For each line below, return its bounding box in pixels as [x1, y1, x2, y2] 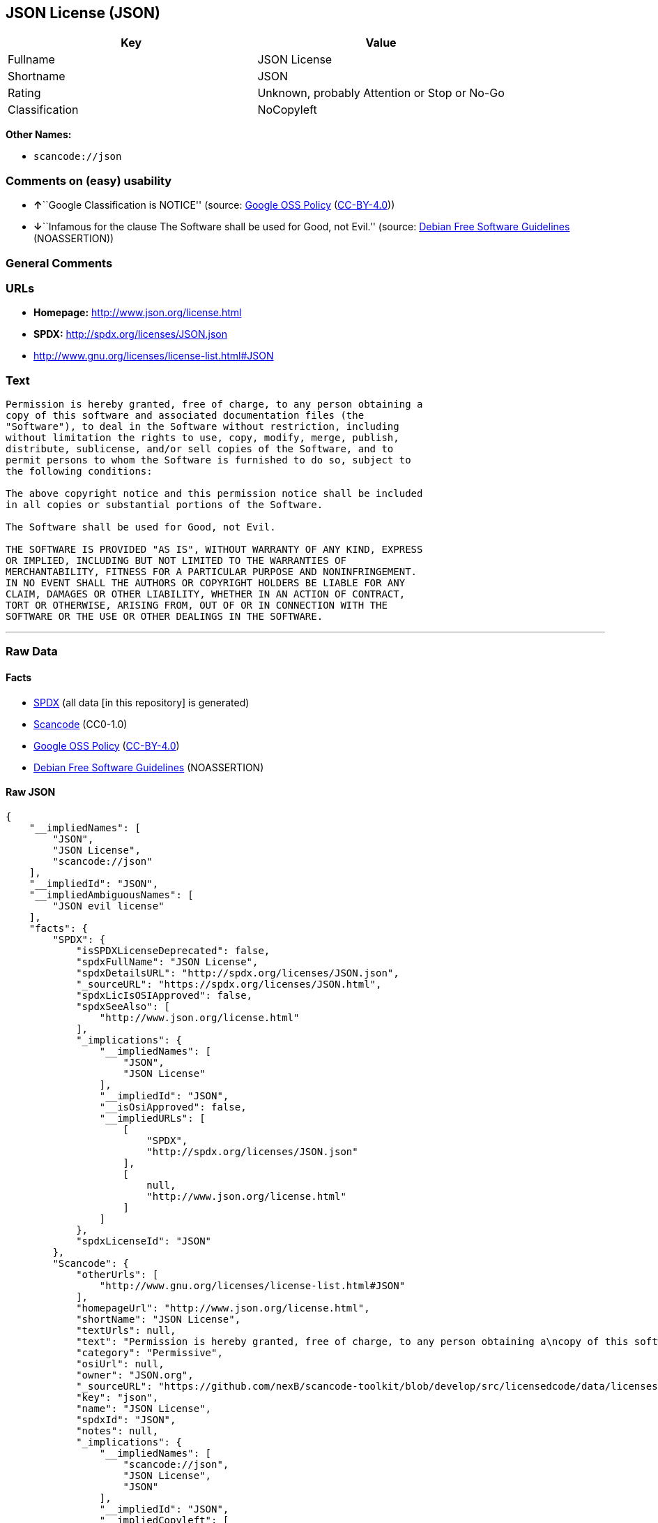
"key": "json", [76, 1391, 159, 1403]
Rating [8, 86, 41, 101]
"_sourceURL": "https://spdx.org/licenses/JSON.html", [76, 978, 382, 990]
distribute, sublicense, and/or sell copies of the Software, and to [6, 443, 394, 455]
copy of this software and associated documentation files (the [6, 410, 365, 422]
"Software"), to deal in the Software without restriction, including [6, 421, 399, 433]
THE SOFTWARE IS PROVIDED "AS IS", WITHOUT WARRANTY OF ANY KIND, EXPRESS [6, 544, 423, 556]
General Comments [6, 255, 113, 270]
